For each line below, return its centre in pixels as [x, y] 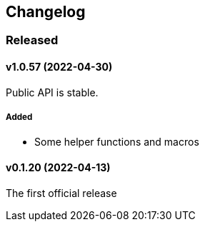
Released [32, 40]
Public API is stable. [52, 92]
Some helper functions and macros [117, 142]
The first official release [61, 193]
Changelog [46, 12]
